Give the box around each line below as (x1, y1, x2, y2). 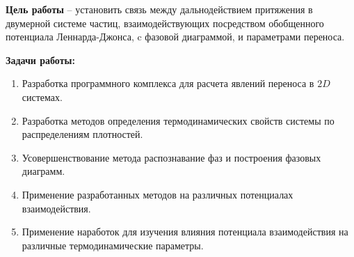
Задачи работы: (6, 52, 75, 67)
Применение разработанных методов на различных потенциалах (22, 187, 293, 201)
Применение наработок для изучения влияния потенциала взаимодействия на (22, 224, 348, 239)
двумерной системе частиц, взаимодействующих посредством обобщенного (6, 15, 324, 30)
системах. (22, 89, 63, 104)
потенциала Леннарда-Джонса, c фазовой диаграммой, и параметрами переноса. (6, 29, 345, 44)
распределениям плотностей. (22, 127, 143, 141)
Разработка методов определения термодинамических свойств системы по (22, 113, 335, 127)
